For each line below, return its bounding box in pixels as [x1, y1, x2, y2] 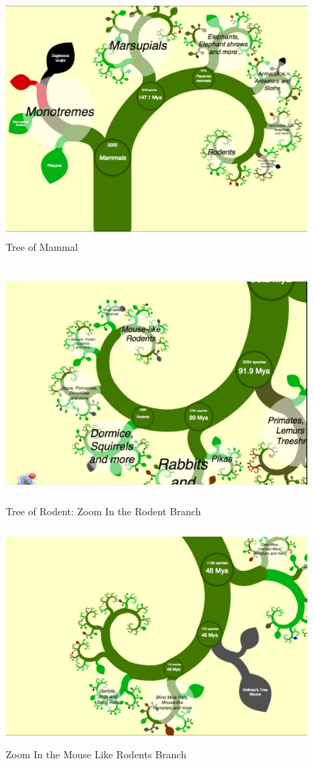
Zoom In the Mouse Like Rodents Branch [6, 746, 186, 761]
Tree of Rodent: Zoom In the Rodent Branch [6, 503, 201, 518]
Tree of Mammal [6, 239, 78, 254]
